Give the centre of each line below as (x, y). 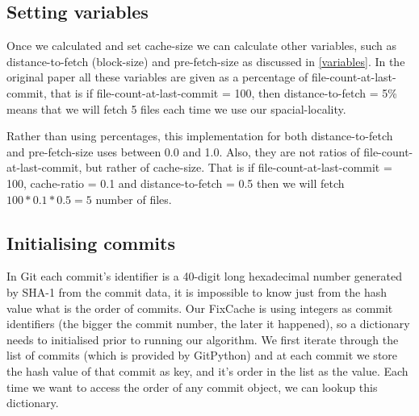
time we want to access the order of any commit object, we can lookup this (192, 387)
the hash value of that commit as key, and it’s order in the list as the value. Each (207, 370)
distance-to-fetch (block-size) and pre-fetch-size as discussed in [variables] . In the (206, 61)
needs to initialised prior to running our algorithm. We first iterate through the (203, 339)
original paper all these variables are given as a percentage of (157, 77)
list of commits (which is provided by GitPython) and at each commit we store (202, 355)
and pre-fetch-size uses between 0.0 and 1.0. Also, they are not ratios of (183, 151)
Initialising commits (91, 242)
